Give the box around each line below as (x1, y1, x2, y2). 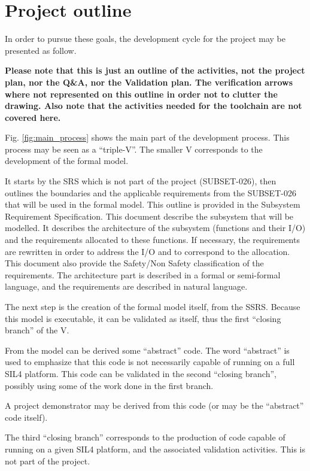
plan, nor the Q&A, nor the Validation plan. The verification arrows (5, 75, 293, 88)
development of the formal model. (5, 154, 129, 167)
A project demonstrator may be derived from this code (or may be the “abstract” (5, 399, 304, 412)
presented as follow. (5, 44, 77, 56)
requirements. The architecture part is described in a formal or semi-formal (5, 268, 281, 281)
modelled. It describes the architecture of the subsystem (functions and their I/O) (5, 221, 306, 234)
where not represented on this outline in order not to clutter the (5, 87, 278, 100)
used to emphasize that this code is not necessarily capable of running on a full (5, 355, 295, 368)
